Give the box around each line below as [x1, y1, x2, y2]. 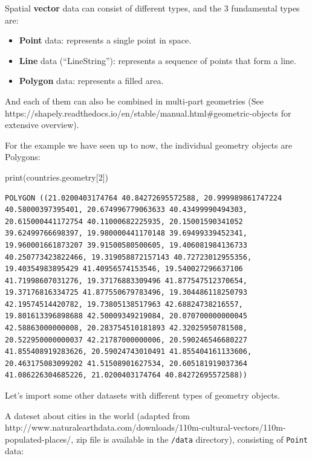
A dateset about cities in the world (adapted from [5, 409, 190, 422]
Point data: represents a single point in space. [19, 34, 192, 47]
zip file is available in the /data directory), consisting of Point [76, 432, 308, 445]
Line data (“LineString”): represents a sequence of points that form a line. [19, 54, 296, 66]
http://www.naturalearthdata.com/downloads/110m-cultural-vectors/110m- [5, 421, 286, 434]
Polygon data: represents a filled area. [19, 74, 164, 87]
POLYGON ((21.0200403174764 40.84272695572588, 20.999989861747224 [5, 193, 282, 202]
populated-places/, [5, 432, 74, 445]
